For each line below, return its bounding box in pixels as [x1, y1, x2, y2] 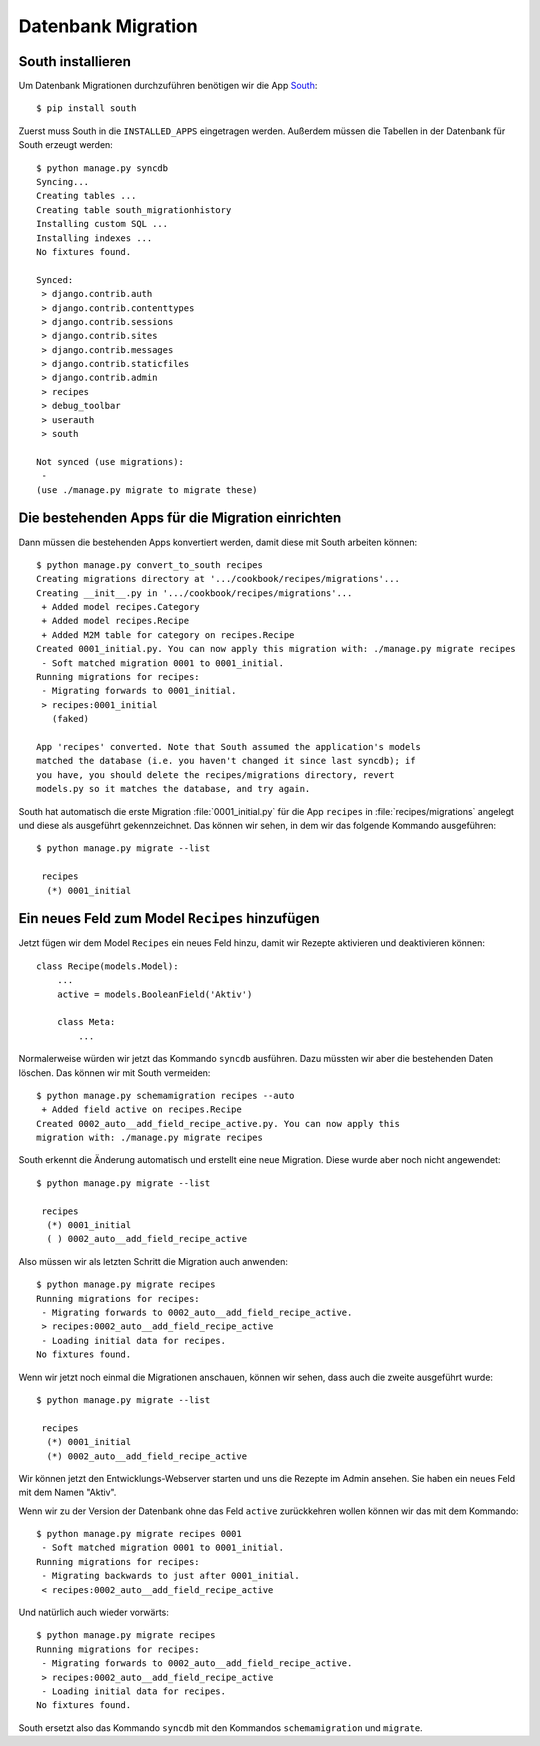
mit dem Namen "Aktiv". [18, 1486, 117, 1499]
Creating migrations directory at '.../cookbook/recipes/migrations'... [36, 573, 400, 585]
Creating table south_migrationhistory [36, 204, 232, 215]
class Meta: [56, 1016, 116, 1028]
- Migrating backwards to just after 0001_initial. [41, 1570, 300, 1582]
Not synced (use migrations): [36, 456, 185, 467]
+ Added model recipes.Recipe [41, 615, 190, 627]
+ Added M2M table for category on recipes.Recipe [41, 629, 295, 640]
